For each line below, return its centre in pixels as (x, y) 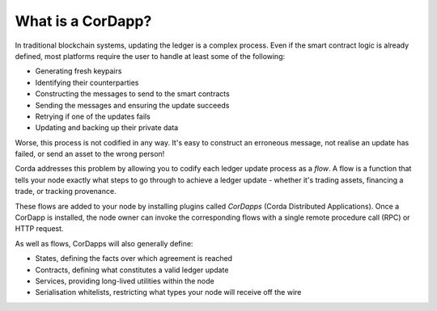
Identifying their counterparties (87, 82)
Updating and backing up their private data (107, 128)
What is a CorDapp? (83, 21)
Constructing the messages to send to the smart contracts (132, 94)
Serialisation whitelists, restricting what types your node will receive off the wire (168, 292)
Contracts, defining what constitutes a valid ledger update (132, 270)
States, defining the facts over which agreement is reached (134, 258)
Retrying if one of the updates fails (93, 116)
